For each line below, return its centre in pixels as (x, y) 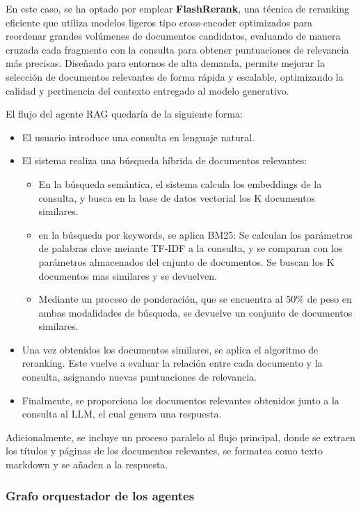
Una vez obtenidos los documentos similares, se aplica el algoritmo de (170, 349)
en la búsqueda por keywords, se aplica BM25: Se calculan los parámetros (195, 234)
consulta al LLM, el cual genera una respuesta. (122, 414)
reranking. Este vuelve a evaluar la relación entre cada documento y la (172, 363)
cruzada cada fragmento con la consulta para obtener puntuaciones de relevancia (177, 49)
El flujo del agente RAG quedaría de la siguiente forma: (124, 114)
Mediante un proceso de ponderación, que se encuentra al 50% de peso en (195, 299)
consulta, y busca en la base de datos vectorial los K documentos (177, 197)
